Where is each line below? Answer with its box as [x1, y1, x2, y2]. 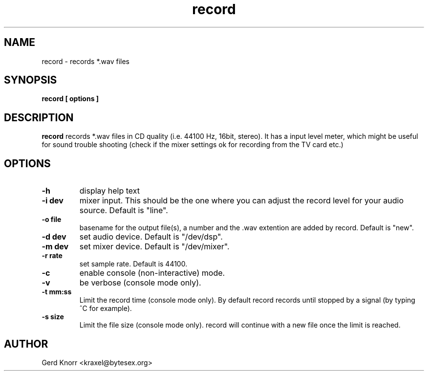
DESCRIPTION [4, 111, 74, 124]
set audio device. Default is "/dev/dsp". [79, 232, 223, 242]
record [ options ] [42, 94, 99, 103]
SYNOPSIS [4, 74, 57, 87]
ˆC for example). [79, 304, 132, 313]
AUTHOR [4, 337, 48, 350]
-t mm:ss [42, 287, 72, 296]
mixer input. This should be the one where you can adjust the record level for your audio [79, 196, 404, 206]
